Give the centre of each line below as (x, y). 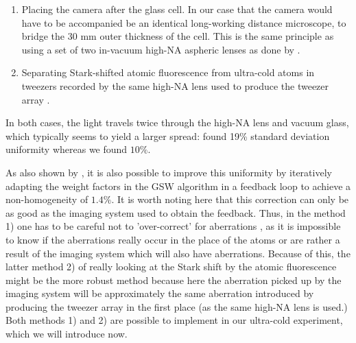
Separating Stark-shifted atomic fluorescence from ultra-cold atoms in (168, 72)
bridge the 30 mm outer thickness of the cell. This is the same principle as (178, 36)
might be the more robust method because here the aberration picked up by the (174, 280)
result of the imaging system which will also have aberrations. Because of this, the (178, 253)
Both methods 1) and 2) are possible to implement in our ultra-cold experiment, (174, 320)
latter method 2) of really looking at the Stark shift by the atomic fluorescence (171, 267)
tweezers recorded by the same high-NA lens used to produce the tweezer (175, 85)
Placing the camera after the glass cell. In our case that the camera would (177, 9)
